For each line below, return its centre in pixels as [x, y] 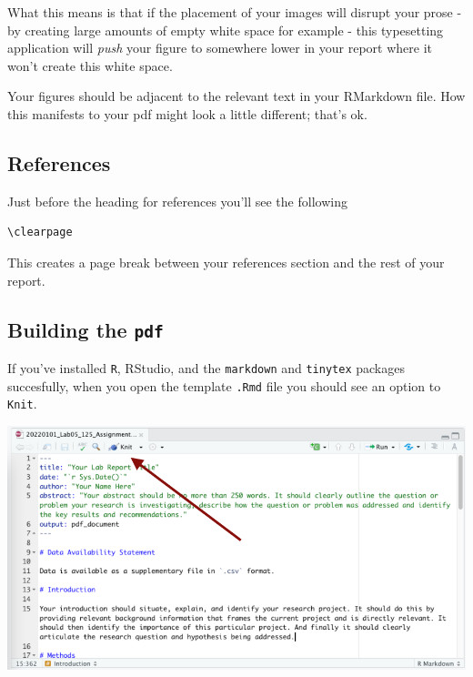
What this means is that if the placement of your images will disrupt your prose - [235, 12]
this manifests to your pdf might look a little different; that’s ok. [187, 113]
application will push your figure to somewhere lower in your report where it [220, 48]
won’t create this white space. [90, 65]
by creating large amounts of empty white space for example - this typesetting [226, 30]
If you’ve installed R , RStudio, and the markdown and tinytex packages [206, 367]
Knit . [22, 404]
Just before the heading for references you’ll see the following [177, 201]
